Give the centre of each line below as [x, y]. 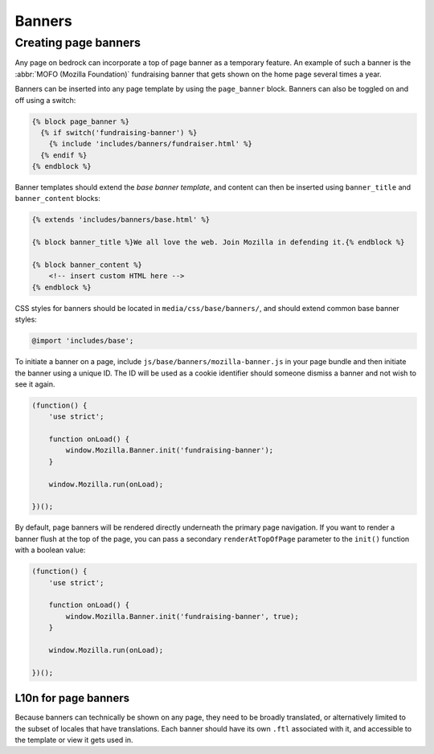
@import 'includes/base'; [83, 341]
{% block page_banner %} [81, 121]
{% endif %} [64, 155]
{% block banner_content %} [87, 265]
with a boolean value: [50, 550]
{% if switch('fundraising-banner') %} [119, 132]
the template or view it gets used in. [74, 740]
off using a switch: [45, 100]
